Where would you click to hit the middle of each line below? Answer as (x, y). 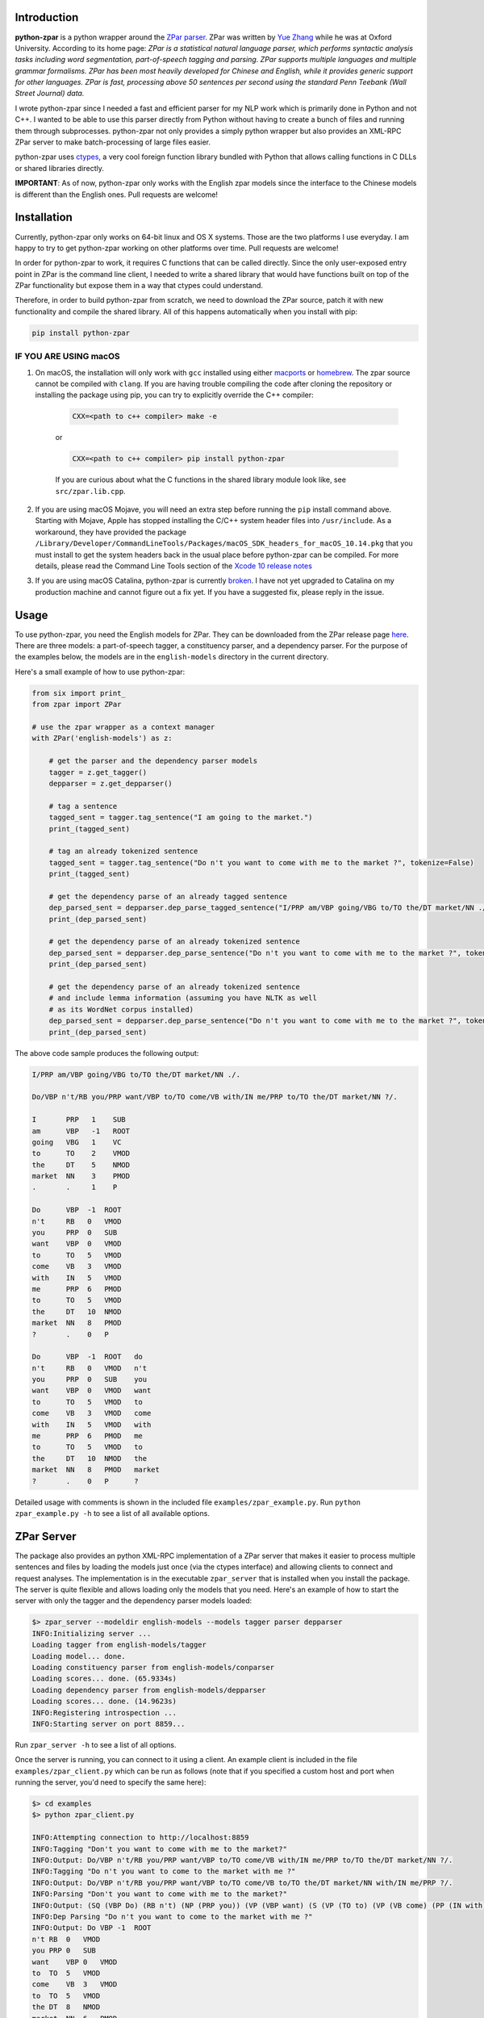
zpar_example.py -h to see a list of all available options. (112, 1513)
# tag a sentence (83, 806)
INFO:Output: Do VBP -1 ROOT (92, 1928)
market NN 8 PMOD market (96, 1470)
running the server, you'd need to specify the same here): (111, 1782)
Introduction (47, 17)
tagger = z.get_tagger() (98, 772)
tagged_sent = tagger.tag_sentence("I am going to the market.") (181, 818)
